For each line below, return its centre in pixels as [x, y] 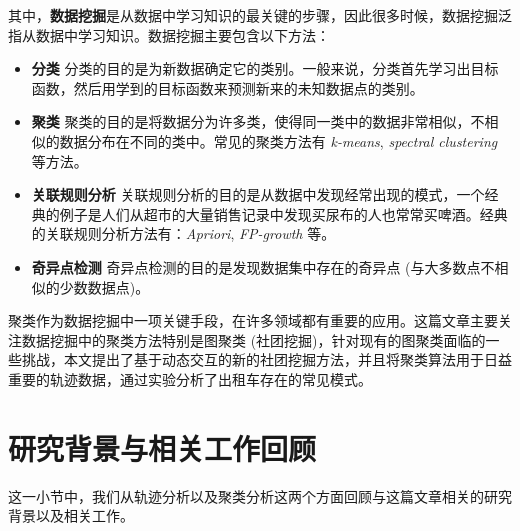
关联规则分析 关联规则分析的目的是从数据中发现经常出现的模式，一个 [258, 194]
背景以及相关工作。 [71, 515]
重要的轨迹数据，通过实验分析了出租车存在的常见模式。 [190, 378]
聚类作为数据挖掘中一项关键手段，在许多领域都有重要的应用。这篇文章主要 [253, 320]
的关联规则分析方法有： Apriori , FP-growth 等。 [183, 233]
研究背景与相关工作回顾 [162, 447]
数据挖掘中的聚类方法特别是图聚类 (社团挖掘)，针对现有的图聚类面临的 [253, 339]
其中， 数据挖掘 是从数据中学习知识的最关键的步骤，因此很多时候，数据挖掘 [253, 15]
